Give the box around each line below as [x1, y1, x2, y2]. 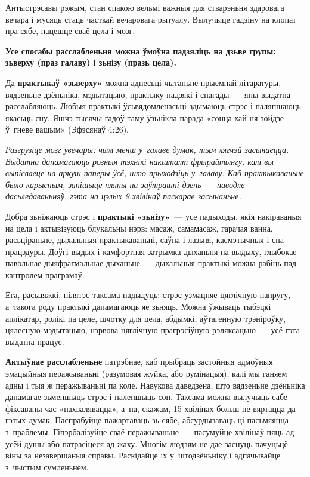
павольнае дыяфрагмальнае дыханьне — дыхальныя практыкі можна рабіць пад [5, 257, 297, 269]
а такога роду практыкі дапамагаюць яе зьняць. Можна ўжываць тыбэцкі [5, 300, 271, 313]
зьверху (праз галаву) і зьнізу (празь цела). [5, 56, 176, 69]
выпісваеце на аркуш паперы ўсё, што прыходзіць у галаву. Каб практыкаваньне [5, 167, 304, 179]
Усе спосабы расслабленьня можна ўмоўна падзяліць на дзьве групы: [5, 44, 276, 57]
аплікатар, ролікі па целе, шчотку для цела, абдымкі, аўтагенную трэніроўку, [5, 312, 286, 324]
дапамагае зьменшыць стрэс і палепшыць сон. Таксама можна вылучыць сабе [5, 390, 288, 403]
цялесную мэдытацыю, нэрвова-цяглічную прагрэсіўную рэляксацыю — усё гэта [5, 324, 300, 336]
